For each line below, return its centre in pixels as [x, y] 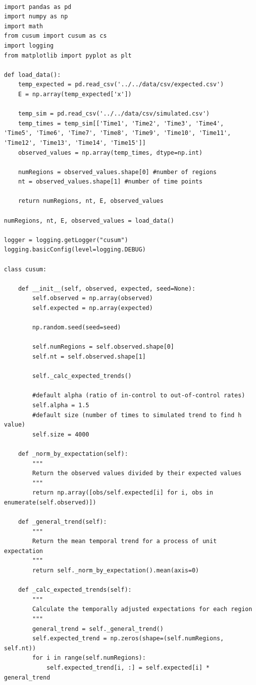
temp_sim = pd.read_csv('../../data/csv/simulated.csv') [114, 114]
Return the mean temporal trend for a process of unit [125, 541]
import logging [29, 45]
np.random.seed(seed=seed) [77, 328]
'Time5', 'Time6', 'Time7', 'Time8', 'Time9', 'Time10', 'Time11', [118, 133]
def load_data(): [32, 75]
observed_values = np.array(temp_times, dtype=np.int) [110, 153]
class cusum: [25, 269]
